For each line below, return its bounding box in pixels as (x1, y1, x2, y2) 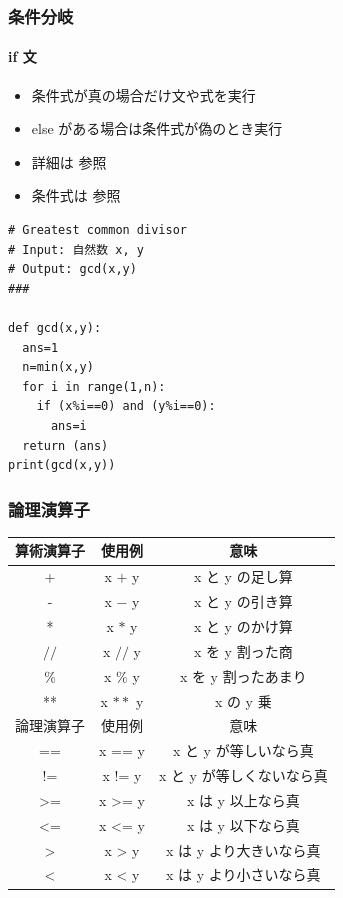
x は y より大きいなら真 (166, 839, 321, 860)
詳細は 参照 (31, 151, 107, 172)
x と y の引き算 (193, 591, 293, 612)
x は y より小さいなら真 (166, 864, 321, 885)
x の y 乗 (214, 690, 272, 711)
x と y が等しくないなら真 (158, 765, 328, 786)
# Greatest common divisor (8, 223, 187, 238)
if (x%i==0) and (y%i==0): (36, 399, 216, 414)
